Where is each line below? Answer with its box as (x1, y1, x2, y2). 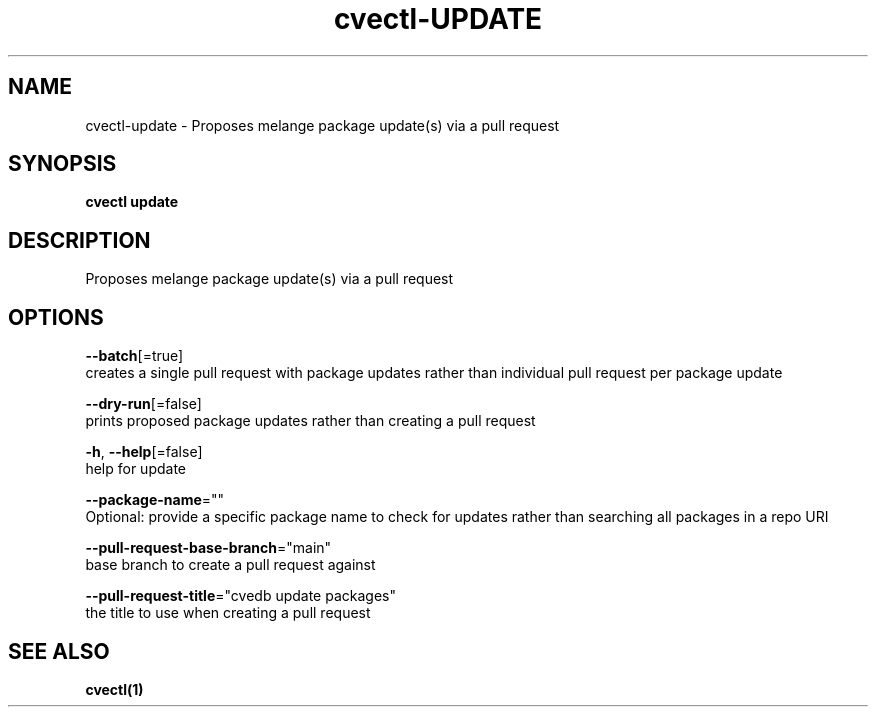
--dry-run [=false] (85, 395, 202, 413)
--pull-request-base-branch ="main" (85, 539, 332, 557)
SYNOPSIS (8, 151, 117, 177)
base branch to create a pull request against (85, 556, 376, 574)
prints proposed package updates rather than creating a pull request (85, 412, 536, 430)
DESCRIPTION (8, 227, 151, 253)
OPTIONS (8, 304, 104, 330)
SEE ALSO (8, 638, 110, 664)
